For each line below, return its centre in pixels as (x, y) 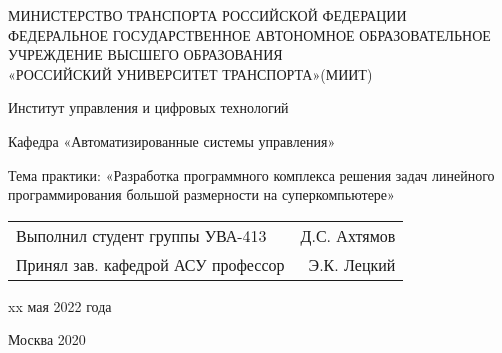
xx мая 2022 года (60, 305)
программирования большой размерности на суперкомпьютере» (201, 194)
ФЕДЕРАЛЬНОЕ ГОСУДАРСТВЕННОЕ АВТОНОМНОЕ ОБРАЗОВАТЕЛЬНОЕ (249, 34)
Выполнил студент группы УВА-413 (141, 235)
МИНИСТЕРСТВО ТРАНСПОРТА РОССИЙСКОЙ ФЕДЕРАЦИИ (207, 15)
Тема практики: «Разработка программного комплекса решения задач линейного (251, 174)
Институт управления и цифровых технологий (148, 107)
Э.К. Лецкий (352, 264)
